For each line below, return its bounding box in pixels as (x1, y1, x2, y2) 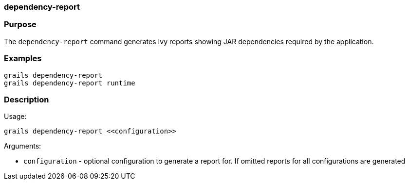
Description (4, 94, 49, 104)
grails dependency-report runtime (4, 79, 135, 87)
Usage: (4, 112, 27, 121)
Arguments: (4, 142, 41, 151)
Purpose (4, 19, 37, 30)
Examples (4, 53, 42, 64)
